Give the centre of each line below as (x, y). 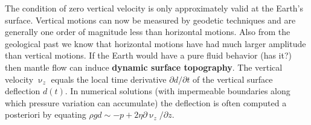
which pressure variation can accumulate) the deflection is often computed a (146, 102)
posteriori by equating (46, 114)
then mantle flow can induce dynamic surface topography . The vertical (144, 67)
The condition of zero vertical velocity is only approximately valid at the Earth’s (154, 8)
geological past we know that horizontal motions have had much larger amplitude (155, 43)
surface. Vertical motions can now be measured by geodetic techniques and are (150, 20)
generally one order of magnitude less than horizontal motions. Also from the (148, 32)
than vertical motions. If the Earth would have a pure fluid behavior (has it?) (148, 55)
